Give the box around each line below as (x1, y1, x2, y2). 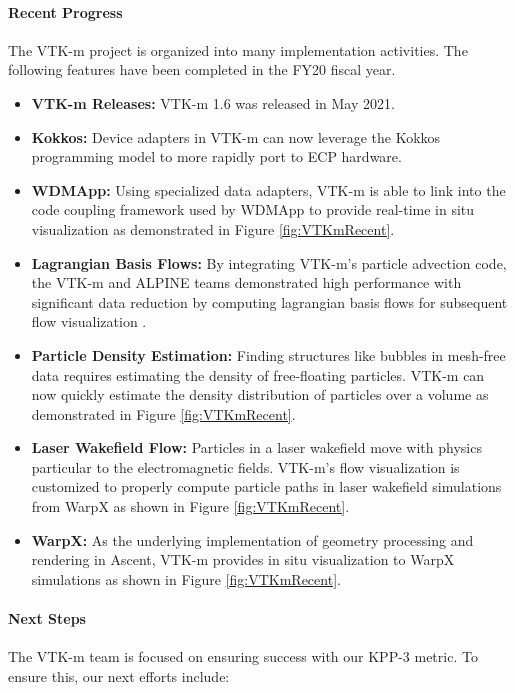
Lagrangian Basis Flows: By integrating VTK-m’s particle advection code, (31, 252, 507, 273)
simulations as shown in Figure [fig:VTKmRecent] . (31, 568, 341, 589)
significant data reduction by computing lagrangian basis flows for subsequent (31, 291, 508, 312)
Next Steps (8, 608, 86, 629)
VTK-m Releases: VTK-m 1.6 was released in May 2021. (31, 92, 395, 113)
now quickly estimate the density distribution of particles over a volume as (31, 384, 489, 405)
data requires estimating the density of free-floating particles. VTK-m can (31, 364, 485, 385)
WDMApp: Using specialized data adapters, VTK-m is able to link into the (31, 179, 506, 200)
